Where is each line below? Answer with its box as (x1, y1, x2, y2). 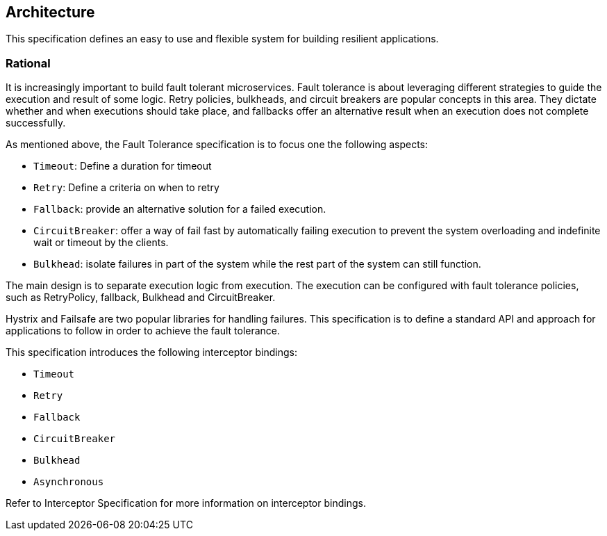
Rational (6, 56, 51, 70)
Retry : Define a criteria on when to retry (33, 181, 219, 194)
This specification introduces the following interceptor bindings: (6, 346, 297, 359)
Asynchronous (33, 476, 104, 488)
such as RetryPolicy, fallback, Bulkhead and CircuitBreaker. (6, 291, 276, 304)
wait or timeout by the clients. (33, 236, 169, 249)
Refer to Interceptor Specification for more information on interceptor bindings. (6, 497, 366, 510)
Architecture (6, 3, 95, 21)
